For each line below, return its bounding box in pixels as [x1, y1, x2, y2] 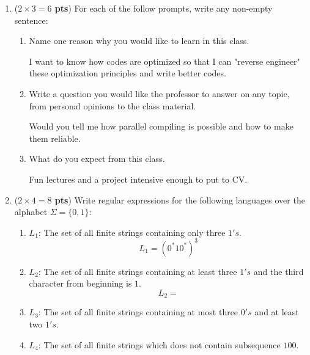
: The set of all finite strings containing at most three [38, 306, 238, 318]
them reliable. [29, 131, 81, 144]
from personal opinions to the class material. [29, 99, 196, 112]
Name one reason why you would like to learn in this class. [29, 34, 249, 47]
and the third [253, 265, 304, 277]
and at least [254, 306, 299, 318]
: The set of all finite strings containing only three [38, 225, 226, 238]
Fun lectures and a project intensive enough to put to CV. [29, 172, 248, 185]
